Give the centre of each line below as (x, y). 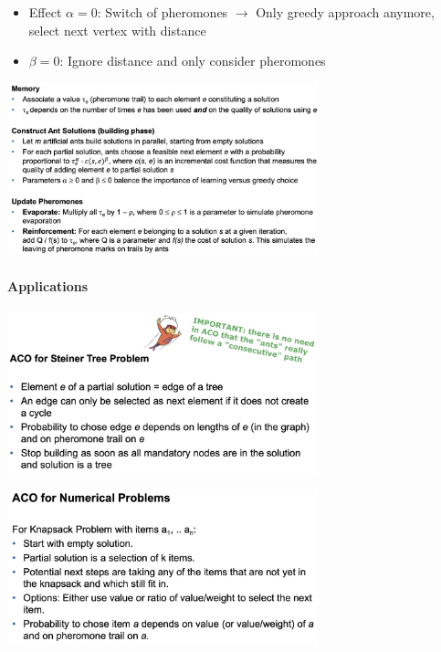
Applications (48, 285)
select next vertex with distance (117, 30)
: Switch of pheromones (163, 12)
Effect (45, 12)
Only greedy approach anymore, (345, 12)
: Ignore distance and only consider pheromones (193, 61)
